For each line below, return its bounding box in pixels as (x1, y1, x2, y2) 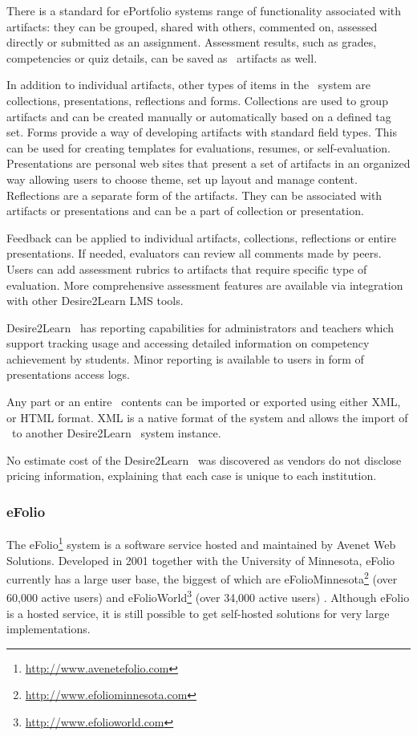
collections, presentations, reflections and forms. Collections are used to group (6, 91, 388, 108)
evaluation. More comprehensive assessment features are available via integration (6, 276, 403, 293)
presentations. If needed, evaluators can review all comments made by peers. (6, 245, 382, 262)
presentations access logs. (6, 366, 130, 383)
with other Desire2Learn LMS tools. (6, 292, 184, 309)
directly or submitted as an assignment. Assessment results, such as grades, (6, 34, 377, 51)
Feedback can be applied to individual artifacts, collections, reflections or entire (6, 229, 396, 246)
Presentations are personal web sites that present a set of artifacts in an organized (6, 155, 411, 172)
